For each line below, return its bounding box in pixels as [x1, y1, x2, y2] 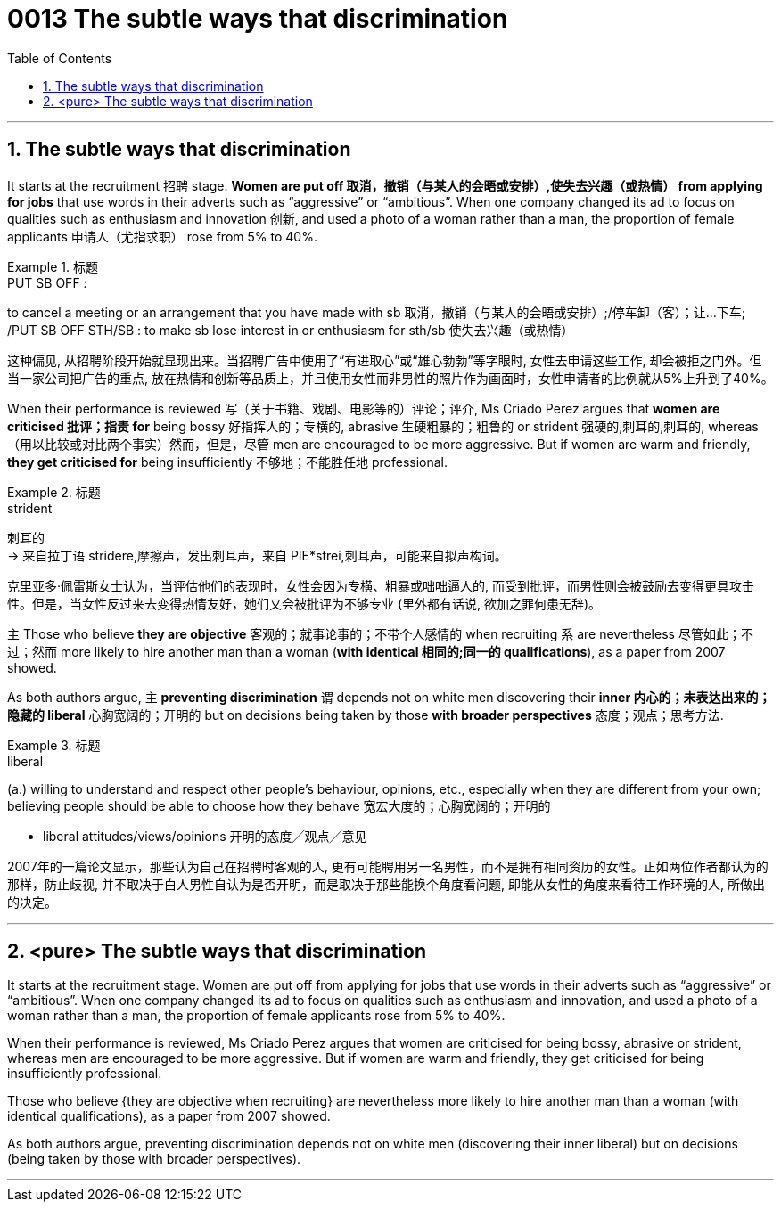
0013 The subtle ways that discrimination [7, 4, 508, 34]
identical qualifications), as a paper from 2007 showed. [7, 1108, 331, 1124]
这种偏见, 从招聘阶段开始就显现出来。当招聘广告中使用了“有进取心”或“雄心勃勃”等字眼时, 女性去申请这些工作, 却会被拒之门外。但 [7, 352, 762, 368]
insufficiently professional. [7, 1066, 162, 1082]
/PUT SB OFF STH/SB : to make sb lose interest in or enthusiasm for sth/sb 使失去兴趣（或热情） [7, 322, 574, 338]
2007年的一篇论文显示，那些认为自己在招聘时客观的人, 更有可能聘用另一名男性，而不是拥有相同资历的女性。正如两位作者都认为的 [7, 858, 769, 874]
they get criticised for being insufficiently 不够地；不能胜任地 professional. [7, 453, 448, 470]
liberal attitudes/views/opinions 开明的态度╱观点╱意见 [43, 828, 367, 844]
